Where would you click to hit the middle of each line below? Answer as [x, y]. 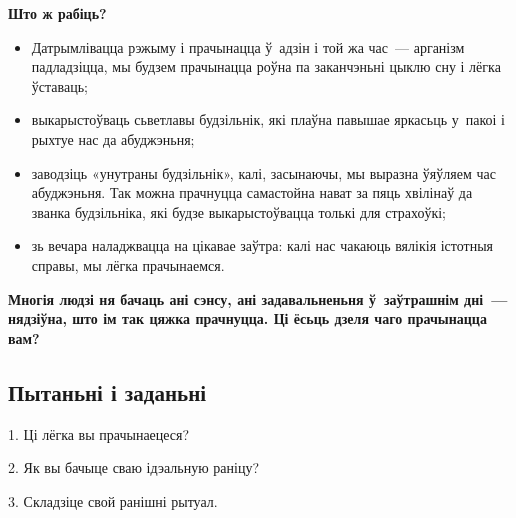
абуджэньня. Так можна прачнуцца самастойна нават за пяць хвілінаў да [252, 192]
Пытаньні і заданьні [107, 391]
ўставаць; [59, 85]
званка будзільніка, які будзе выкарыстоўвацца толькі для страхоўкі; [238, 211]
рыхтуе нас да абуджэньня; [113, 138]
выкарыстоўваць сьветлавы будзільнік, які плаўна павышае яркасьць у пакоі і [268, 119]
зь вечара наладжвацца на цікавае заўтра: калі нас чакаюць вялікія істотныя [262, 245]
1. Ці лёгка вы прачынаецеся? [99, 433]
